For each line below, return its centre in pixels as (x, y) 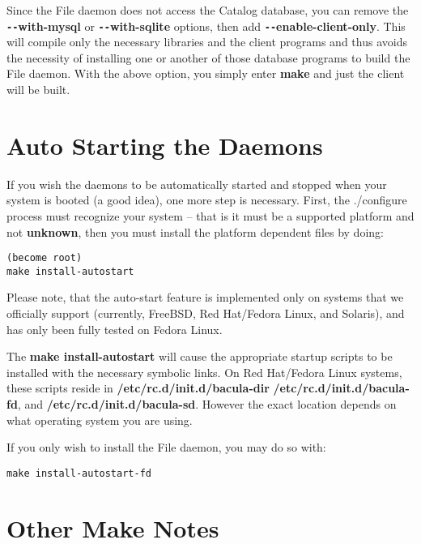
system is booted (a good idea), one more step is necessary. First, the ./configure (207, 200)
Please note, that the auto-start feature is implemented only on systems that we (205, 297)
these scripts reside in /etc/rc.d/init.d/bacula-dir (138, 388)
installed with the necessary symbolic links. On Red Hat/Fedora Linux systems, (204, 372)
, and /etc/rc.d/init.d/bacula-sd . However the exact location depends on (207, 404)
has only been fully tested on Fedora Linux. (115, 329)
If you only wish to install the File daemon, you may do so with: (166, 447)
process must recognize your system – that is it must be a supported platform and (210, 215)
